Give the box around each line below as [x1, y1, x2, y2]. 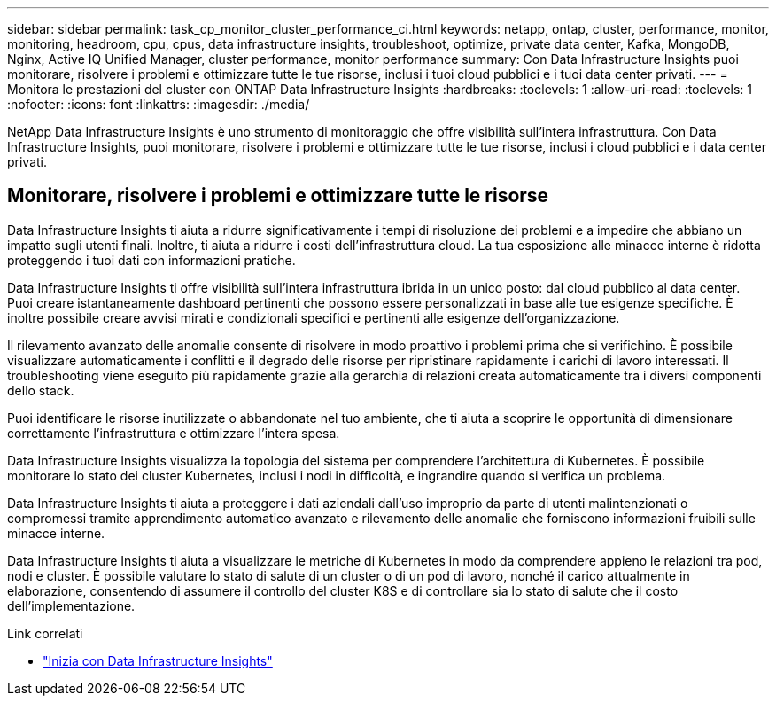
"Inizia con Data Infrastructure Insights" [43, 652, 273, 668]
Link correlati [7, 625, 83, 641]
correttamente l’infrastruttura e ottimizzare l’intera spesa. [7, 425, 340, 441]
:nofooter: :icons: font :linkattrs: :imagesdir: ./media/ [7, 97, 310, 112]
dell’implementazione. [7, 598, 136, 613]
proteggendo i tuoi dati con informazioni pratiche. [7, 252, 296, 268]
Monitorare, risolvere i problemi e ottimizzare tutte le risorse [7, 184, 549, 207]
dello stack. [7, 382, 74, 398]
